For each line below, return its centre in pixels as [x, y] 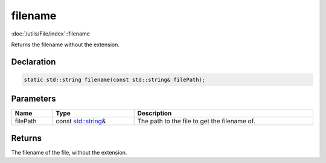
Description [155, 113]
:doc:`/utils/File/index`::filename [50, 34]
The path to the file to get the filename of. [197, 121]
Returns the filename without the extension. [66, 45]
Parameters [34, 99]
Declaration [34, 62]
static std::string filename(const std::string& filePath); [115, 79]
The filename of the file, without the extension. [69, 152]
